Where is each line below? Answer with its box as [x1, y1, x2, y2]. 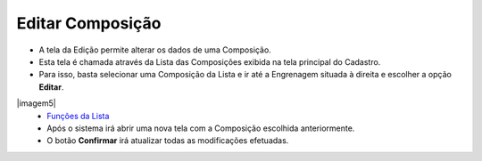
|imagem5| [16, 98, 57, 109]
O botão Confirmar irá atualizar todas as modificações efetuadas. [46, 135, 289, 146]
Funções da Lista [46, 110, 110, 121]
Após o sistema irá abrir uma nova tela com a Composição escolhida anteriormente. [46, 123, 355, 133]
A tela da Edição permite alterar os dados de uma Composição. [38, 44, 271, 55]
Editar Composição [16, 13, 162, 33]
